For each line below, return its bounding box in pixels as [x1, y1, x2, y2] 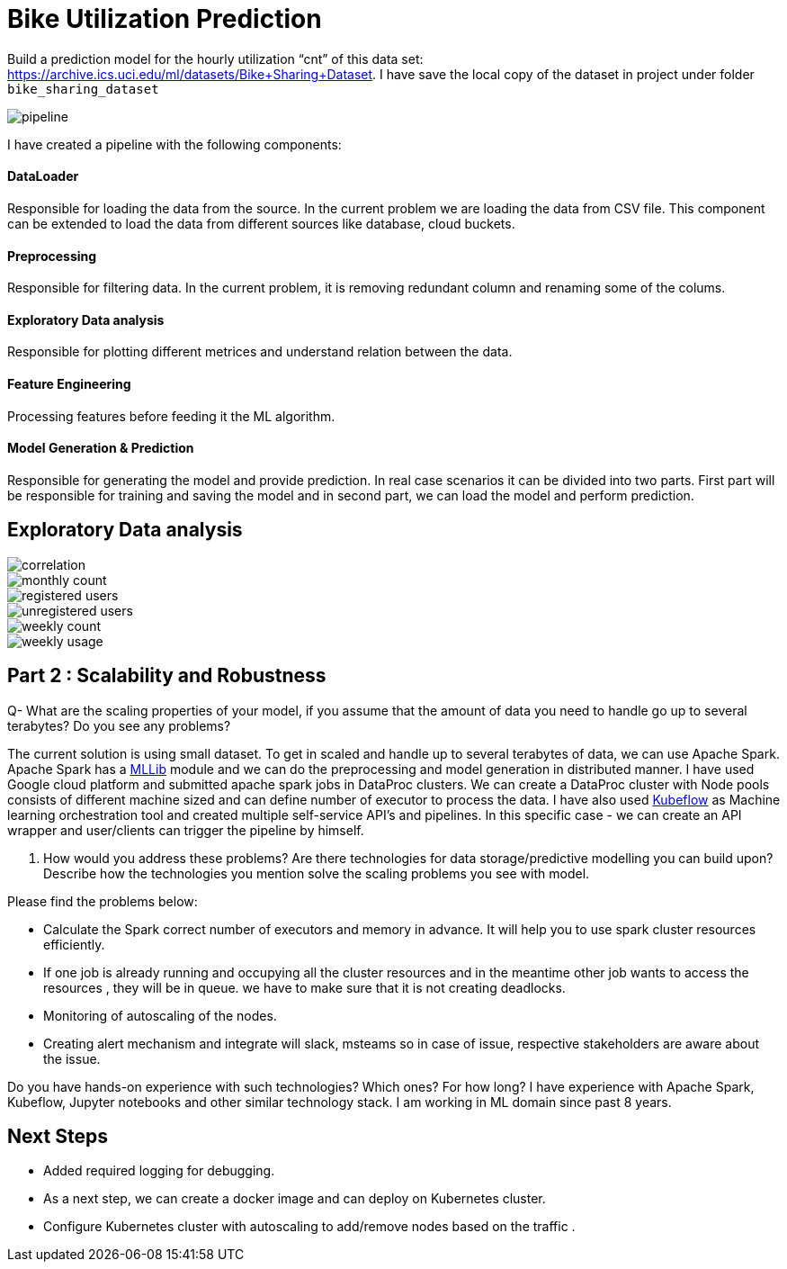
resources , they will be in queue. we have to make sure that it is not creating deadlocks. [43, 979, 566, 995]
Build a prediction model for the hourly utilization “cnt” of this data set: [7, 50, 424, 67]
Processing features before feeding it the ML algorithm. [7, 408, 335, 424]
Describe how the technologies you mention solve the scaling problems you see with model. [43, 865, 590, 881]
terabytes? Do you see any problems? [7, 717, 231, 733]
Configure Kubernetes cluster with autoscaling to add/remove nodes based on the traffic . [43, 1219, 576, 1235]
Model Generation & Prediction [7, 440, 194, 456]
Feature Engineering [7, 376, 131, 392]
